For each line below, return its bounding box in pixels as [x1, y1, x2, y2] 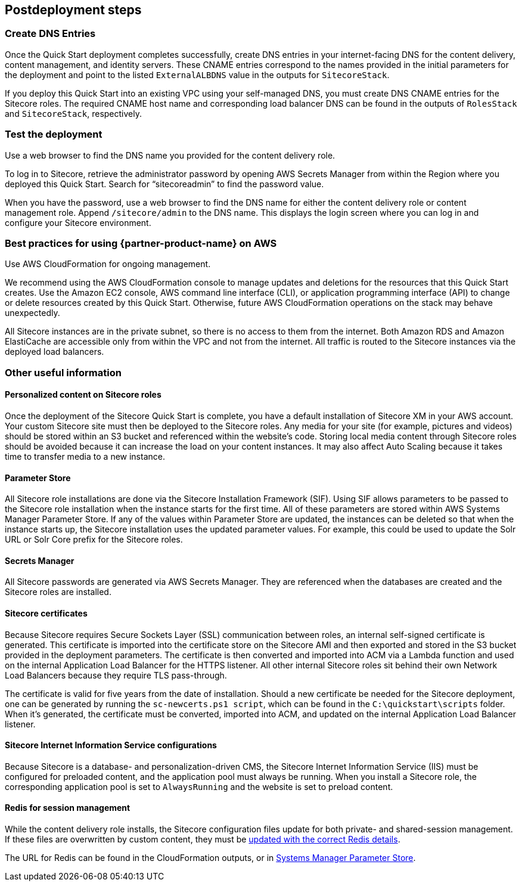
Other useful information [5, 366, 122, 379]
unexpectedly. [5, 308, 60, 318]
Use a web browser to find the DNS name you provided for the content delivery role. [5, 150, 335, 160]
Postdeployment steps [5, 2, 142, 17]
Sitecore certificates [5, 608, 88, 618]
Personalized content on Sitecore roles [5, 389, 161, 400]
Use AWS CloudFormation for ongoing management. [5, 259, 211, 269]
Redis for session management [5, 803, 130, 813]
